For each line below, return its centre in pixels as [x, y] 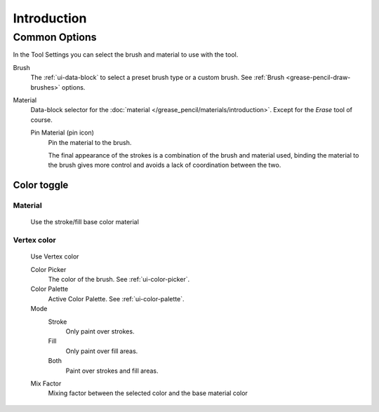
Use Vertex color [55, 256]
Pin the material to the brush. [90, 142]
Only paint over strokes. [100, 331]
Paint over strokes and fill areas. [112, 371]
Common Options [55, 37]
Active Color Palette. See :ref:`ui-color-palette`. [116, 298]
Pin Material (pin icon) [62, 132]
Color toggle [41, 185]
